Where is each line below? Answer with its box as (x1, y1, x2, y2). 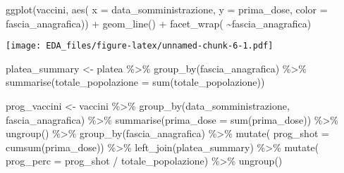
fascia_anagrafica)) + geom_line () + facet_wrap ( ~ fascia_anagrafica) (6, 15, 312, 30)
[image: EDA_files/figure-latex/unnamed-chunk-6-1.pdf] (6, 41, 274, 51)
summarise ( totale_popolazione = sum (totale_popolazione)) (6, 75, 265, 89)
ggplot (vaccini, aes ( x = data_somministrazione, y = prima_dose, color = (6, 2, 328, 16)
